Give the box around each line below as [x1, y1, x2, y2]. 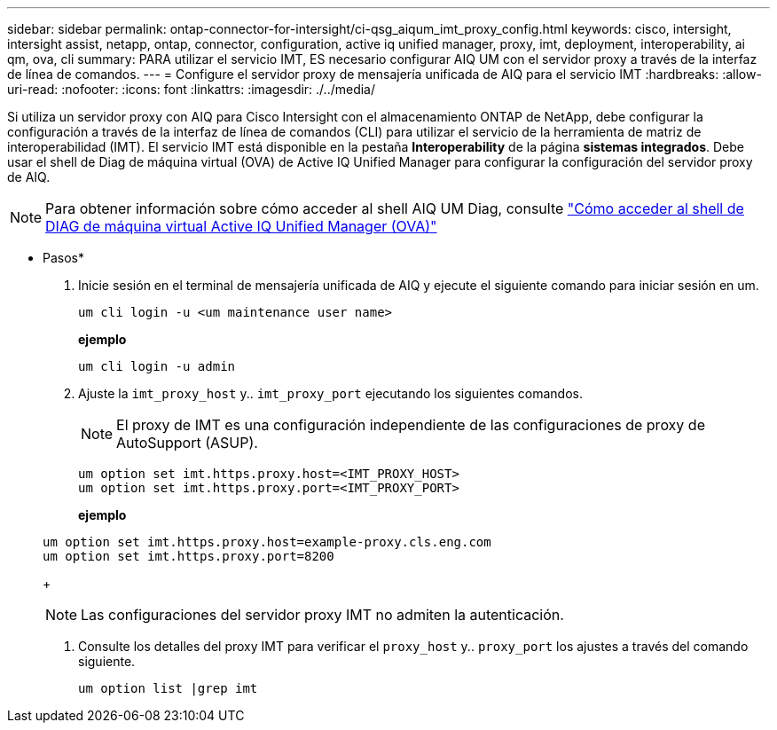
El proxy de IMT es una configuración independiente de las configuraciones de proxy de [116, 416, 705, 434]
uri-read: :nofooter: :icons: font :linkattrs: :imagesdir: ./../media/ [7, 82, 376, 97]
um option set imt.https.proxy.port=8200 [43, 549, 334, 563]
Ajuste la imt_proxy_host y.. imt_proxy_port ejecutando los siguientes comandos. [78, 386, 583, 401]
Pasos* [43, 250, 84, 265]
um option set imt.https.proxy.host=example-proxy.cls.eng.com [43, 535, 491, 549]
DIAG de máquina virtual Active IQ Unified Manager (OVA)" [45, 217, 437, 235]
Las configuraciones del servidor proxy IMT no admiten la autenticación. [81, 606, 564, 624]
